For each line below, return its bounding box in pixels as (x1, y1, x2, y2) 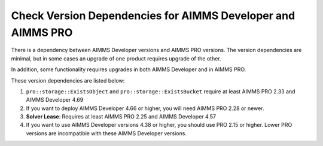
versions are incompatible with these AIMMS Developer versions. (26, 129, 187, 137)
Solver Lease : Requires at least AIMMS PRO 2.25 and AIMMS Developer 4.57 (26, 113, 217, 120)
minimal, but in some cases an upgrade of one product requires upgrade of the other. (11, 54, 221, 62)
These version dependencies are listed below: (11, 77, 125, 84)
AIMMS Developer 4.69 (26, 96, 84, 104)
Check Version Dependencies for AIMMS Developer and (11, 9, 295, 22)
